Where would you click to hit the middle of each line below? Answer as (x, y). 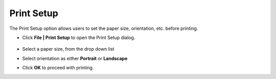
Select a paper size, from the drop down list (68, 49)
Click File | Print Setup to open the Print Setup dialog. (79, 37)
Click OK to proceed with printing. (58, 68)
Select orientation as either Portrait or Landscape (75, 58)
